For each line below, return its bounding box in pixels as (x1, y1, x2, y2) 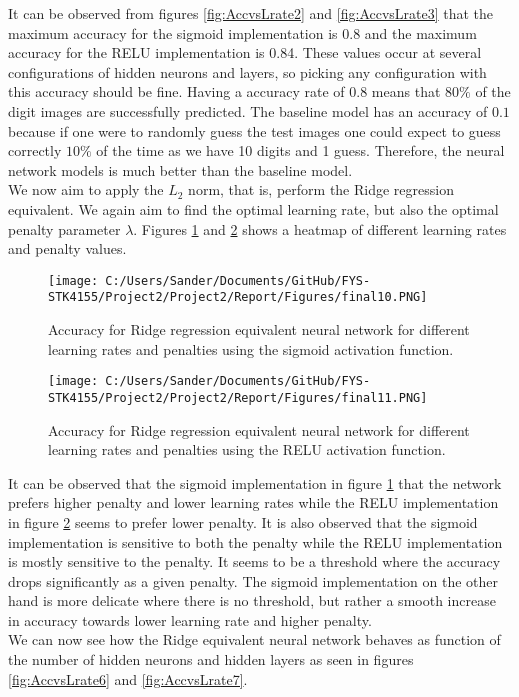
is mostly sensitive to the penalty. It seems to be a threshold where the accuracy (8, 551, 501, 572)
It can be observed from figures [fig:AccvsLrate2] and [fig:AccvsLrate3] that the (8, 3, 494, 23)
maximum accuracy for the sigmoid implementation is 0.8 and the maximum (8, 22, 477, 43)
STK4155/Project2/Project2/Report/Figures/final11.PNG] (48, 390, 428, 405)
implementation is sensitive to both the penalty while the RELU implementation (8, 531, 503, 552)
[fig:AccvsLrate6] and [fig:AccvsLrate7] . (8, 668, 248, 689)
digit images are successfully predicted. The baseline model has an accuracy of (8, 100, 488, 121)
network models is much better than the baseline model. (8, 159, 353, 180)
